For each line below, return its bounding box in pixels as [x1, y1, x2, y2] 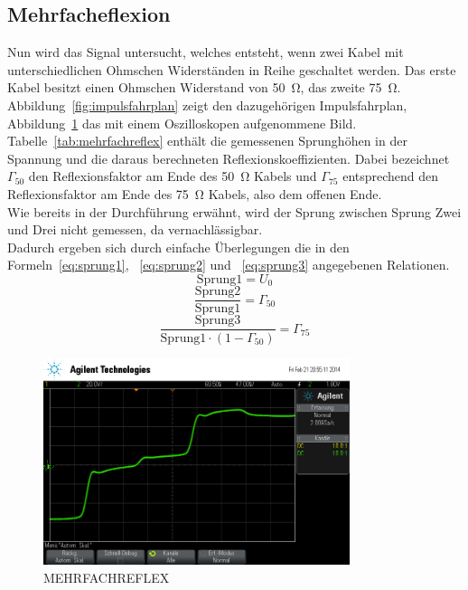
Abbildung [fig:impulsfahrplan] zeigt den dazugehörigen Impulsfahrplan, [7, 95, 407, 114]
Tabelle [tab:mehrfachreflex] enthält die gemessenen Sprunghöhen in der [7, 131, 407, 150]
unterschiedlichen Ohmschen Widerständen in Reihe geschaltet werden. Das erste [7, 60, 456, 79]
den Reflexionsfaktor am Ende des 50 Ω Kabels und [28, 167, 317, 186]
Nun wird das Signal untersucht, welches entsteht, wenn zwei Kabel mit [7, 43, 404, 62]
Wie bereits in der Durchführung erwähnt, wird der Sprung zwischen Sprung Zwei [7, 202, 462, 221]
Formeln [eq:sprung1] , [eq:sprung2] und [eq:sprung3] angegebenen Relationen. [7, 255, 450, 274]
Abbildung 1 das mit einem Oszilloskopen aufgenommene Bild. [7, 113, 357, 132]
